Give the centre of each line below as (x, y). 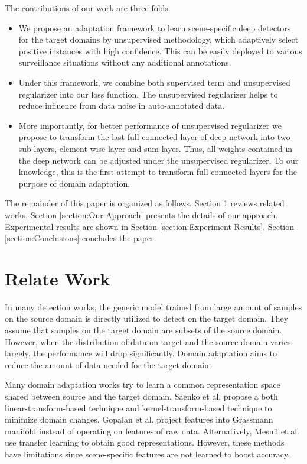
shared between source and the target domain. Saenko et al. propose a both (141, 396)
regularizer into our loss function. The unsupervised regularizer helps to (148, 94)
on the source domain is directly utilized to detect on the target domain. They (147, 318)
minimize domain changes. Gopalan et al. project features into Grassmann (139, 419)
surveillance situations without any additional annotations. (125, 62)
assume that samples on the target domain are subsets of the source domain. (143, 330)
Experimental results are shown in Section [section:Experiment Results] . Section (150, 226)
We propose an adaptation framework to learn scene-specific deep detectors (155, 27)
